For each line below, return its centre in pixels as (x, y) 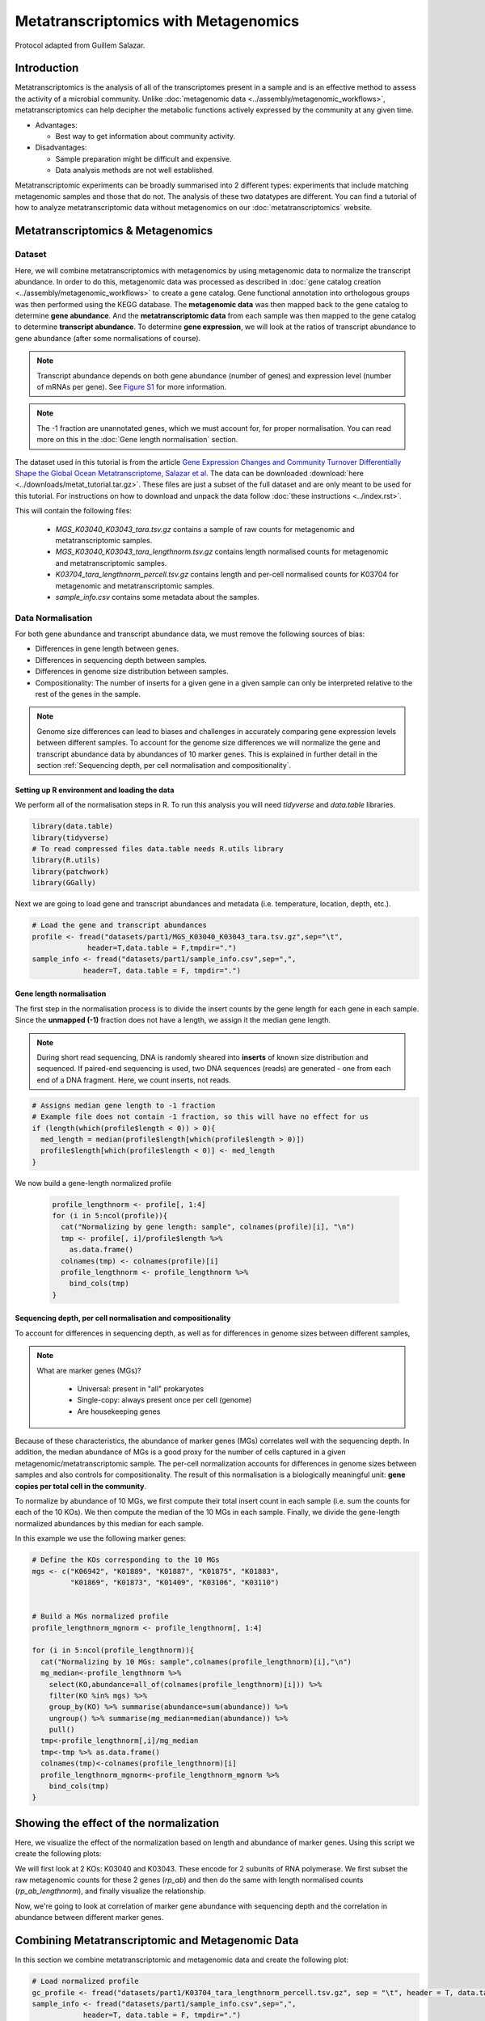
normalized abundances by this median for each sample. (109, 1523)
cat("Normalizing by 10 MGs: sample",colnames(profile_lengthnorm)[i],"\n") (196, 1662)
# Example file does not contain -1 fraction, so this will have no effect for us (200, 1117)
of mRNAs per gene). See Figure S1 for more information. (132, 387)
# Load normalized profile (85, 1981)
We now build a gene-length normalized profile (93, 1183)
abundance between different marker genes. (89, 1918)
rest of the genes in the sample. (88, 694)
